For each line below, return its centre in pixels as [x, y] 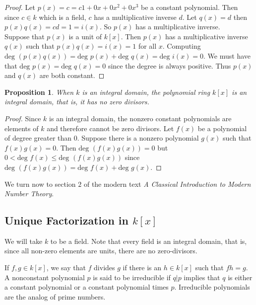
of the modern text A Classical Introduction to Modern [167, 184]
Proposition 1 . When [39, 92]
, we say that [66, 267]
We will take [24, 241]
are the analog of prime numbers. [55, 296]
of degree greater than [38, 138]
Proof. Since [23, 118]
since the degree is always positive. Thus [169, 65]
